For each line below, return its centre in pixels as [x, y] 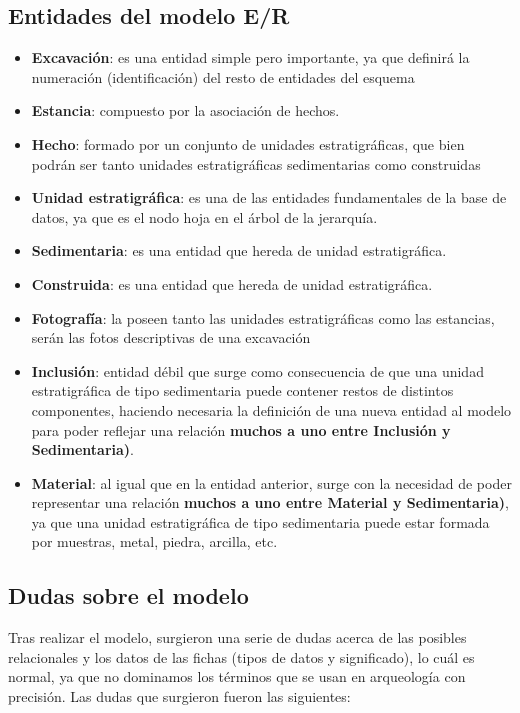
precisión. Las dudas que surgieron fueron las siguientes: [179, 696]
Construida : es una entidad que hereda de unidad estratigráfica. [232, 283]
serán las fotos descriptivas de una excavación [171, 337]
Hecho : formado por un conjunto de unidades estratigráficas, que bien [248, 143]
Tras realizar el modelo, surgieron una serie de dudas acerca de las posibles [237, 637]
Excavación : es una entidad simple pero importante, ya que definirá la [250, 57]
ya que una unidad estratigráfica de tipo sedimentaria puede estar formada [260, 521]
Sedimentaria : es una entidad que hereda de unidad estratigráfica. [239, 250]
